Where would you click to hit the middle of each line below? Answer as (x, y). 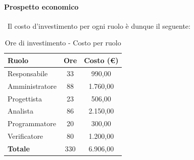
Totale (19, 148)
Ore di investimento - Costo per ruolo (63, 43)
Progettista (25, 98)
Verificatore (26, 136)
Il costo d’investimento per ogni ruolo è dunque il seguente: (99, 25)
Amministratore (32, 86)
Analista (21, 111)
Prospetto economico (41, 6)
